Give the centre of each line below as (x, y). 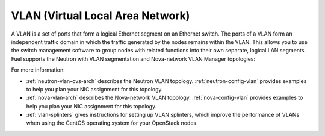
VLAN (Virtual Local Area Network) (101, 16)
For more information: (38, 70)
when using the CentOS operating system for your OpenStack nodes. (112, 123)
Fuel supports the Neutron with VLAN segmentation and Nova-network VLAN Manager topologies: (133, 59)
